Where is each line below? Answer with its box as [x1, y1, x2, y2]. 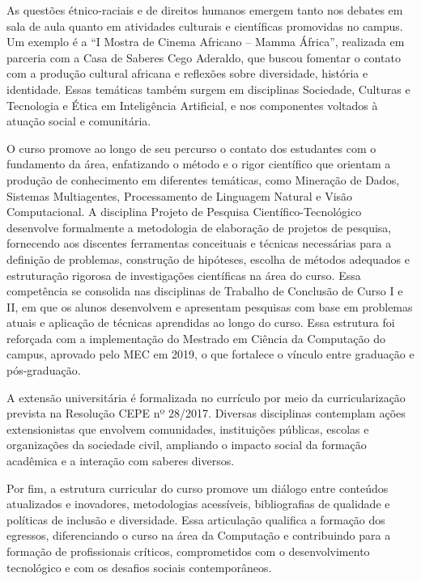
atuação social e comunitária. [6, 112, 151, 129]
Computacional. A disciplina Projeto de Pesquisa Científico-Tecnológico [6, 203, 362, 220]
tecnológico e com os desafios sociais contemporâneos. [6, 558, 272, 575]
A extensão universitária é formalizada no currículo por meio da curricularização [6, 388, 406, 405]
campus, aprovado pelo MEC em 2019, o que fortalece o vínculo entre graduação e [6, 346, 415, 363]
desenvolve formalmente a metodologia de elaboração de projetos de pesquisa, [6, 218, 392, 235]
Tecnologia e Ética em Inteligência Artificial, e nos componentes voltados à [6, 96, 378, 113]
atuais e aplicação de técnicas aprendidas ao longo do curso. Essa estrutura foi [6, 314, 395, 331]
